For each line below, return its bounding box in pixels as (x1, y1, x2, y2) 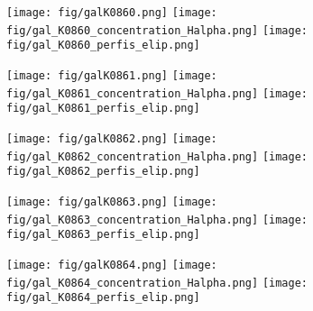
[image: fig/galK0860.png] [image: (6, 6, 217, 19)
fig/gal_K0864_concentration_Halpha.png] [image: (6, 276, 308, 289)
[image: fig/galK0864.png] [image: (6, 258, 217, 271)
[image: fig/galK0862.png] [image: (6, 132, 217, 145)
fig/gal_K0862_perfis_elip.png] (6, 165, 200, 178)
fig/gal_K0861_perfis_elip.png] (6, 102, 200, 115)
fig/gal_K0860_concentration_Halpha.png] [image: (6, 23, 308, 37)
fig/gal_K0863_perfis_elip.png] (6, 228, 200, 242)
